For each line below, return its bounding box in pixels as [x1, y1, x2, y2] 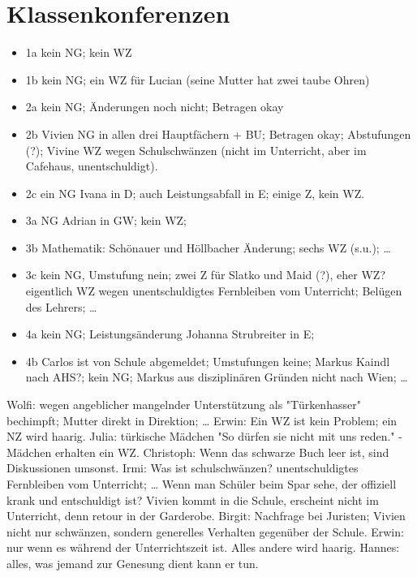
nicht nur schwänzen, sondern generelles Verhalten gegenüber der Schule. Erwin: [6, 523, 404, 540]
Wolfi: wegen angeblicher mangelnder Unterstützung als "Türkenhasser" [6, 396, 361, 413]
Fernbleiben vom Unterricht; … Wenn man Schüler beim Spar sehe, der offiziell [6, 476, 397, 492]
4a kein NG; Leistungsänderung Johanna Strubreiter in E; [25, 325, 315, 342]
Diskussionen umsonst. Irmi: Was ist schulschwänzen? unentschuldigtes [6, 459, 359, 476]
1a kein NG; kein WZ [25, 44, 132, 61]
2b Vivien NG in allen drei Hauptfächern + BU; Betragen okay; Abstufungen [25, 125, 411, 142]
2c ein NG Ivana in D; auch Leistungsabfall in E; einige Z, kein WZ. [25, 184, 365, 201]
